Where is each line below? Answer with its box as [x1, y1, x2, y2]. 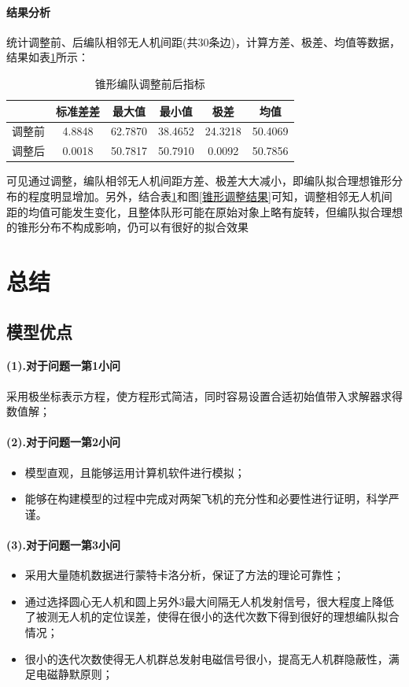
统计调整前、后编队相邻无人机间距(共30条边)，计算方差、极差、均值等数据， [6, 33, 400, 50]
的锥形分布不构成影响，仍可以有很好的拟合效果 [6, 219, 249, 235]
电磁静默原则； [35, 666, 113, 682]
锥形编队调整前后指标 [94, 75, 205, 91]
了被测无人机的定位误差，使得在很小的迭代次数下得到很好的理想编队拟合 [24, 608, 400, 625]
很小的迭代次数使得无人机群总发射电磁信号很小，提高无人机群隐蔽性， [24, 650, 389, 667]
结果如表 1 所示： [6, 49, 89, 65]
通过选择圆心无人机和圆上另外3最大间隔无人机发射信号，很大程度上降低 [24, 593, 394, 609]
